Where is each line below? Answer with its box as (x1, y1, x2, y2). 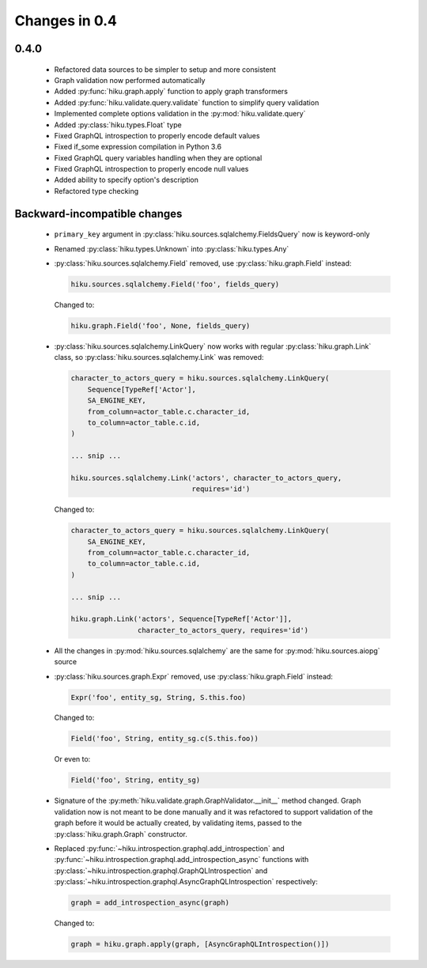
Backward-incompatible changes (14, 206, 183, 221)
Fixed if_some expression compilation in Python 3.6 (54, 142, 221, 152)
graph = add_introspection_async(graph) (70, 898, 229, 907)
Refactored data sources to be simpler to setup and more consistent (54, 64, 277, 74)
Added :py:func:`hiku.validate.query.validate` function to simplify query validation (54, 97, 319, 107)
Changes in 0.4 (14, 12, 118, 29)
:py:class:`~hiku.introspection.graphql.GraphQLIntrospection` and (54, 866, 268, 875)
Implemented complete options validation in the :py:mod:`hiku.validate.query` (54, 109, 306, 119)
